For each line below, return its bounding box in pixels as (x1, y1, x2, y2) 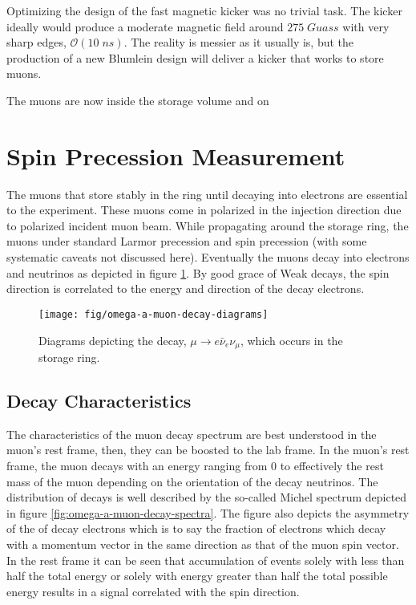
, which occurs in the (240, 331, 343, 348)
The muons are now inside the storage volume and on (6, 91, 269, 108)
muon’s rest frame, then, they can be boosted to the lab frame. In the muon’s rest (6, 441, 410, 458)
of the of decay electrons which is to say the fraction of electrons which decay (6, 520, 386, 537)
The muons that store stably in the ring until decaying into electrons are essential (6, 185, 408, 202)
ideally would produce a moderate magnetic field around (6, 18, 284, 35)
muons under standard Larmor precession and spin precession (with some (6, 233, 367, 250)
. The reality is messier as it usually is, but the (123, 34, 354, 51)
